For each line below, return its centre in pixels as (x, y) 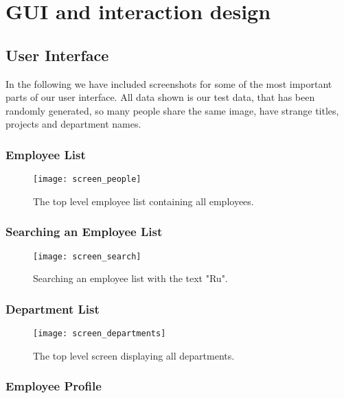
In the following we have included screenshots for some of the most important (169, 83)
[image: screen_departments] (100, 334)
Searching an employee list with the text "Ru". (130, 278)
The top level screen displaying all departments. (134, 355)
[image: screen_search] (87, 256)
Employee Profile (54, 386)
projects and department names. (73, 124)
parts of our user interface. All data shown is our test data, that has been (160, 97)
